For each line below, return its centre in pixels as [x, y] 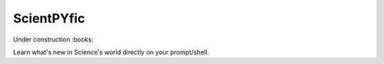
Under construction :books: [53, 39]
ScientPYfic [49, 18]
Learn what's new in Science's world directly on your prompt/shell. [111, 52]
